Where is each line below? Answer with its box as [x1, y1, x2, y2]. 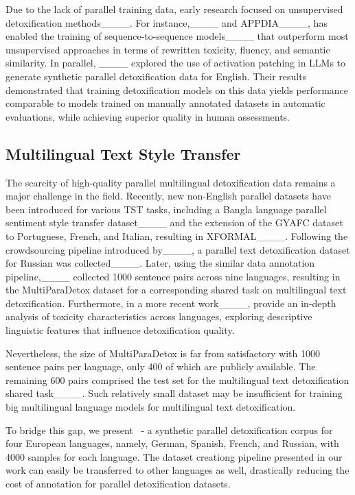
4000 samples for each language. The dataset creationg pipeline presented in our [5, 449, 343, 463]
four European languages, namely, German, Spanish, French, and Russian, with [5, 436, 339, 450]
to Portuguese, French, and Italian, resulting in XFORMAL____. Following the [5, 228, 348, 243]
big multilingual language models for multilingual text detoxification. [5, 400, 296, 414]
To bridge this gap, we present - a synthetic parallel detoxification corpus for [5, 422, 333, 437]
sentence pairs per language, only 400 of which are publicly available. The [5, 359, 316, 374]
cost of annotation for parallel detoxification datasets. [5, 476, 231, 491]
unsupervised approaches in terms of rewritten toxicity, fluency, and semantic [5, 42, 330, 56]
